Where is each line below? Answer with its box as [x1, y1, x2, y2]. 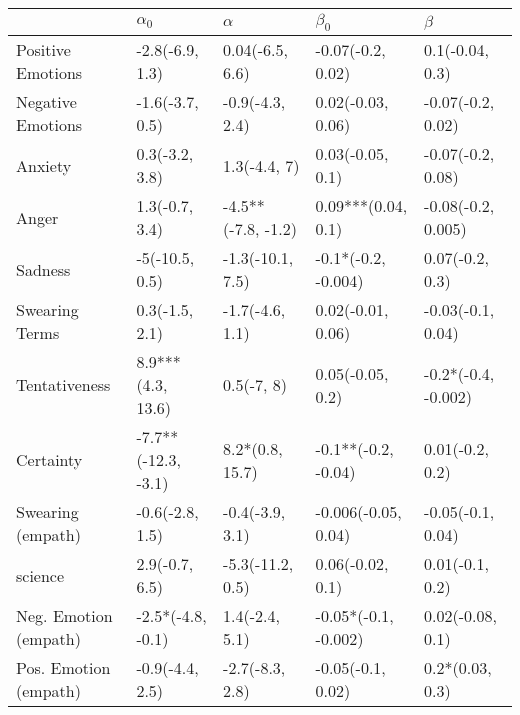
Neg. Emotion [16, 604, 113, 628]
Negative [16, 90, 77, 114]
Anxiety [16, 153, 72, 177]
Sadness [16, 257, 71, 281]
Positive [16, 38, 71, 62]
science [16, 563, 65, 587]
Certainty [16, 448, 83, 472]
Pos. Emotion [16, 656, 111, 680]
